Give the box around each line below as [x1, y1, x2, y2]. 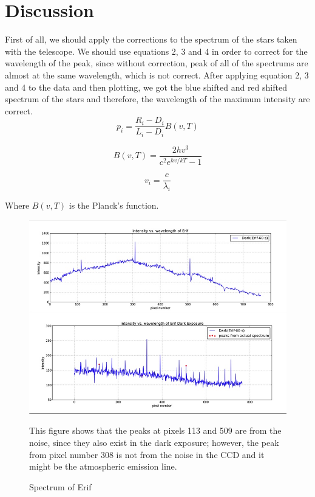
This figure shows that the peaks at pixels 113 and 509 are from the [29, 424, 282, 437]
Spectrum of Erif [29, 480, 92, 493]
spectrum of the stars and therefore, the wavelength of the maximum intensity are [5, 92, 310, 105]
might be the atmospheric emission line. [29, 460, 177, 473]
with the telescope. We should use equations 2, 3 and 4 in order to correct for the [5, 44, 308, 57]
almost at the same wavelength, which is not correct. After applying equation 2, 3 [5, 68, 309, 81]
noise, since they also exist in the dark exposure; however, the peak [29, 436, 279, 448]
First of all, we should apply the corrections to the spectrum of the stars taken [5, 33, 297, 46]
